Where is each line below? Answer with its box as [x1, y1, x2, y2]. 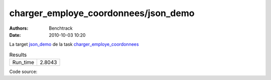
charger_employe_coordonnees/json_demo [9, 8, 195, 19]
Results [9, 51, 27, 58]
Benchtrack [49, 25, 73, 31]
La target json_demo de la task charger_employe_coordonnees [9, 41, 139, 47]
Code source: [9, 68, 38, 75]
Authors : [9, 25, 29, 31]
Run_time [12, 59, 35, 66]
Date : [9, 32, 21, 38]
